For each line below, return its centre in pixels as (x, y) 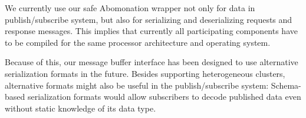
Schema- (286, 85)
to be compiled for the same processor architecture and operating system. (138, 42)
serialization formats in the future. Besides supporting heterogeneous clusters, (145, 73)
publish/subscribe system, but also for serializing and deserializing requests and (149, 19)
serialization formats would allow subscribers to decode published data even (164, 97)
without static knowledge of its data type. (80, 108)
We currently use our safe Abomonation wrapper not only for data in (130, 8)
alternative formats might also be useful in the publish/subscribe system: (137, 85)
